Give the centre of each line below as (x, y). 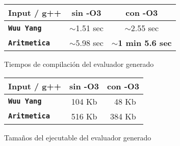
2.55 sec (145, 28)
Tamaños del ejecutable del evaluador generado (78, 137)
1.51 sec (89, 28)
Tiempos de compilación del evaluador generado (79, 64)
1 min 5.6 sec (145, 43)
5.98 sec (89, 43)
